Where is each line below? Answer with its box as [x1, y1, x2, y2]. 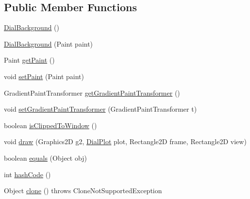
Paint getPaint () [4, 55, 55, 65]
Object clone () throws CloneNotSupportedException [4, 185, 162, 196]
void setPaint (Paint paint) [4, 71, 84, 81]
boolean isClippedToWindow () [4, 120, 97, 130]
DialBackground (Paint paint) [4, 38, 93, 49]
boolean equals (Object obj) [4, 152, 87, 163]
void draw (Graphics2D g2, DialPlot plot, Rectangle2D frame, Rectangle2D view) [4, 136, 247, 147]
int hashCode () [4, 169, 51, 179]
